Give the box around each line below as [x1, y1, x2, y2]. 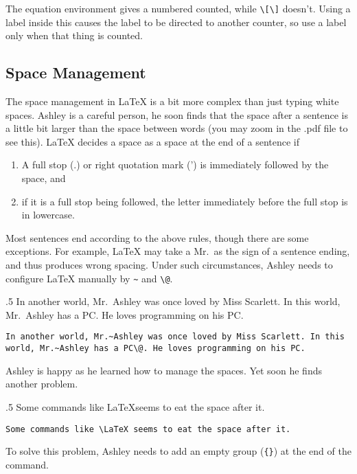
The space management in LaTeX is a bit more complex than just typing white [5, 94, 339, 109]
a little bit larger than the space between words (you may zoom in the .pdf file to [5, 121, 348, 135]
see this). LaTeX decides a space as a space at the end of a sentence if [5, 134, 300, 148]
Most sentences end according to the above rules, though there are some [5, 230, 309, 245]
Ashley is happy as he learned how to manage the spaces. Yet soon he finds [5, 363, 322, 377]
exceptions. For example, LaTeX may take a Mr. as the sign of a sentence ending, [5, 244, 350, 258]
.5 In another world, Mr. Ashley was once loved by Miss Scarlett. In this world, [5, 294, 341, 308]
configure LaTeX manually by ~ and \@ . [5, 271, 173, 285]
